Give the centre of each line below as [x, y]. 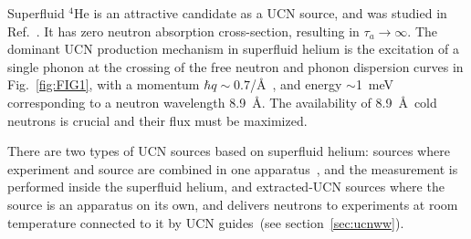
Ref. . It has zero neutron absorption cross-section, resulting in [183, 31]
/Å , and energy [296, 84]
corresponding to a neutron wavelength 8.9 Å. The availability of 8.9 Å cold [222, 102]
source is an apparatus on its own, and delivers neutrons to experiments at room [233, 204]
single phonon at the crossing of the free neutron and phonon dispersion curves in [235, 66]
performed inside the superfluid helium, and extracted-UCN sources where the [226, 187]
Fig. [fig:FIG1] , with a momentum [104, 84]
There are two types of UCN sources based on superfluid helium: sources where [229, 151]
